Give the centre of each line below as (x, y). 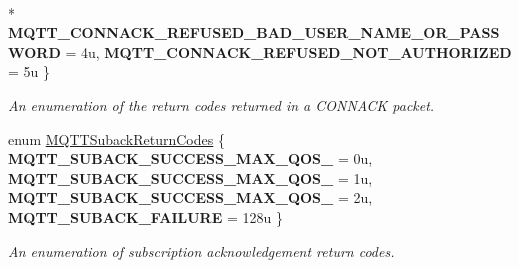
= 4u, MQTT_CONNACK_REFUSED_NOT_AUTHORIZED (288, 51)
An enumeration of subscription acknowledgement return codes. (201, 250)
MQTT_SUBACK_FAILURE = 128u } (145, 216)
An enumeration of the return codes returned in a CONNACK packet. (221, 104)
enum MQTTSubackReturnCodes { (116, 138)
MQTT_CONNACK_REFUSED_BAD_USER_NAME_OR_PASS (254, 32)
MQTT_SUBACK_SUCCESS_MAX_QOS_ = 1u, (190, 177)
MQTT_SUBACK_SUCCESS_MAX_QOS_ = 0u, (190, 158)
